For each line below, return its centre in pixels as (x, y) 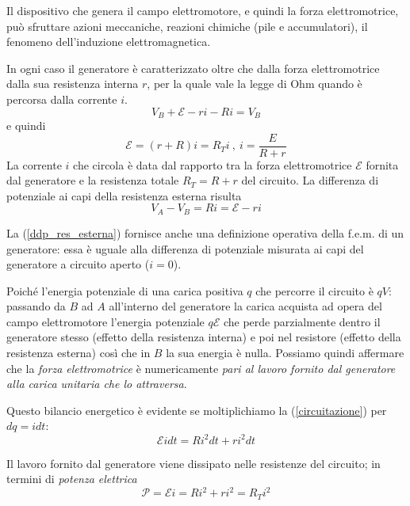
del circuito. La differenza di (310, 180)
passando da (36, 306)
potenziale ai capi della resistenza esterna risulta (124, 195)
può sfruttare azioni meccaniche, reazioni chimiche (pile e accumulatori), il (187, 26)
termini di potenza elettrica (72, 479)
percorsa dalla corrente (62, 99)
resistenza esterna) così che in (79, 353)
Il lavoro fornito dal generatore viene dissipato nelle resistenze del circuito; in (194, 463)
